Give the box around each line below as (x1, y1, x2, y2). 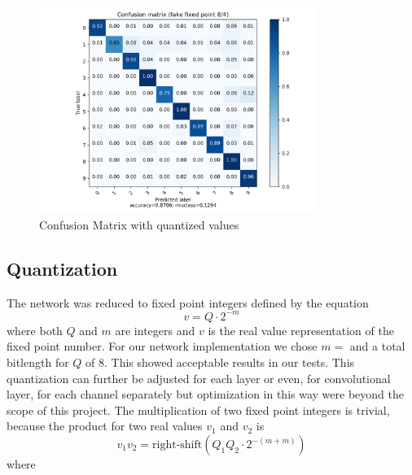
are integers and (115, 321, 195, 338)
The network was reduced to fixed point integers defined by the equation (7, 294, 369, 311)
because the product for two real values (7, 417, 203, 434)
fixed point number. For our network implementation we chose (7, 338, 318, 355)
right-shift (152, 439, 203, 451)
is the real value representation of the (208, 321, 394, 338)
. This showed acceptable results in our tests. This (104, 354, 355, 371)
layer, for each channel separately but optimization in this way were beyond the (7, 386, 404, 403)
